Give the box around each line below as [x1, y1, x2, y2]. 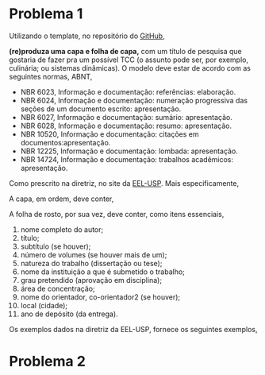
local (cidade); [20, 300, 68, 310]
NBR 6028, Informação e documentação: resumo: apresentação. [20, 121, 232, 130]
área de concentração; [20, 284, 95, 293]
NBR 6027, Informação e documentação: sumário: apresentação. [20, 112, 233, 122]
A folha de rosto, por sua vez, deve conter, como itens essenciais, [9, 209, 225, 218]
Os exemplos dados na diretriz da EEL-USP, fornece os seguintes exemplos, [9, 324, 258, 334]
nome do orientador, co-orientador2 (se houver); [20, 292, 181, 302]
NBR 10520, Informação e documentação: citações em [20, 129, 199, 139]
